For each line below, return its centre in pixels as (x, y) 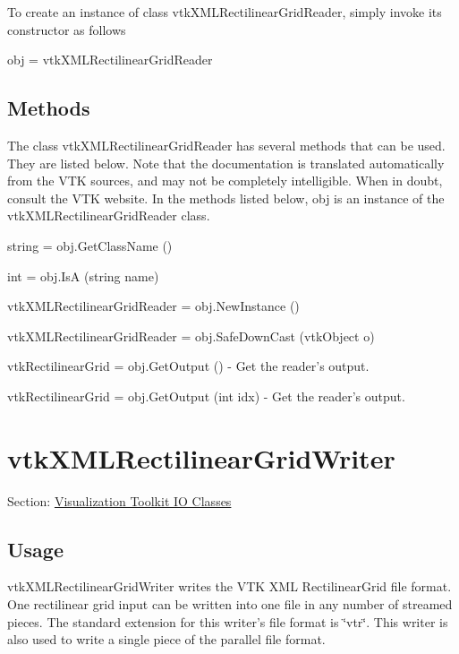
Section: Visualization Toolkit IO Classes (119, 500)
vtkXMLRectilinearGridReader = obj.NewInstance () (153, 306)
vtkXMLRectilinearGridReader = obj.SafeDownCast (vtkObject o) (191, 336)
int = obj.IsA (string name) (83, 275)
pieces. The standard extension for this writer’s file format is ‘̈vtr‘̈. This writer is (228, 621)
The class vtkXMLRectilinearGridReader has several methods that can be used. (226, 145)
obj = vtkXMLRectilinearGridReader (110, 60)
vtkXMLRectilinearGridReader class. (109, 215)
